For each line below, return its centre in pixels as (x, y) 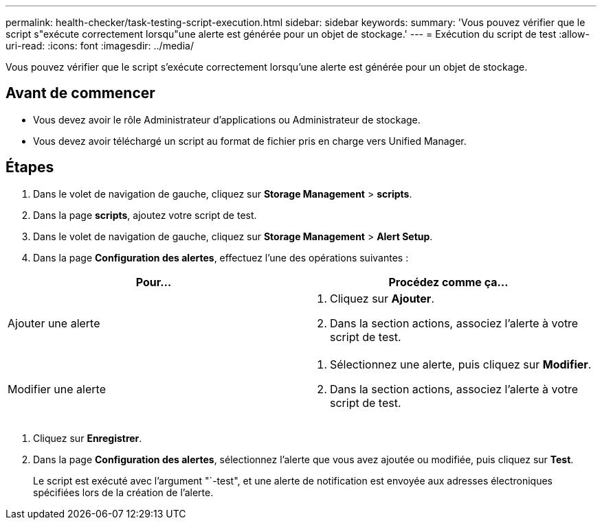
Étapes (30, 167)
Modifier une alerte (57, 389)
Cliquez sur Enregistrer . (88, 438)
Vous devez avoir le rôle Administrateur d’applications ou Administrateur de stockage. (227, 119)
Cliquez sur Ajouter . (382, 298)
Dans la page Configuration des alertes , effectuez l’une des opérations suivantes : (221, 257)
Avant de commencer (80, 93)
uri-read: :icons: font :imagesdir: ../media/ (100, 46)
